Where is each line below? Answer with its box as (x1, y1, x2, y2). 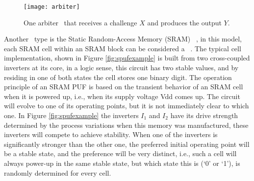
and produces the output (147, 17, 222, 27)
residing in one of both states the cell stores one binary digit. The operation (4, 72, 232, 82)
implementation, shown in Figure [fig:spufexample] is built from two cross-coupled (4, 53, 250, 63)
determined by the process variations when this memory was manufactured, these (4, 120, 249, 130)
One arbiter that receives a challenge (24, 17, 137, 27)
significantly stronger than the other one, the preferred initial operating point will (4, 139, 250, 149)
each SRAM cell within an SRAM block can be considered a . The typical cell (4, 43, 241, 53)
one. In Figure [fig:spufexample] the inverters (4, 110, 139, 120)
